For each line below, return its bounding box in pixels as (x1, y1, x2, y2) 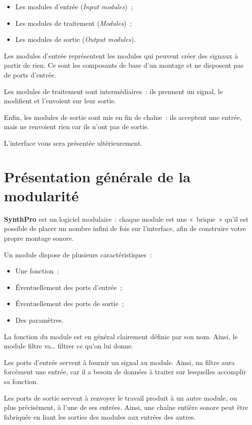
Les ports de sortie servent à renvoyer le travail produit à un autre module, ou (4, 392, 237, 403)
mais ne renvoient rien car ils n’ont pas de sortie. (4, 121, 149, 132)
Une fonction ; (15, 266, 59, 276)
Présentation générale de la (4, 166, 191, 186)
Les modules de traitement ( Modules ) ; (15, 18, 132, 28)
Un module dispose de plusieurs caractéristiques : (4, 249, 152, 259)
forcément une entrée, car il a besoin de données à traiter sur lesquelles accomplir (4, 367, 246, 377)
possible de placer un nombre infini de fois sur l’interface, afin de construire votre (4, 223, 246, 233)
